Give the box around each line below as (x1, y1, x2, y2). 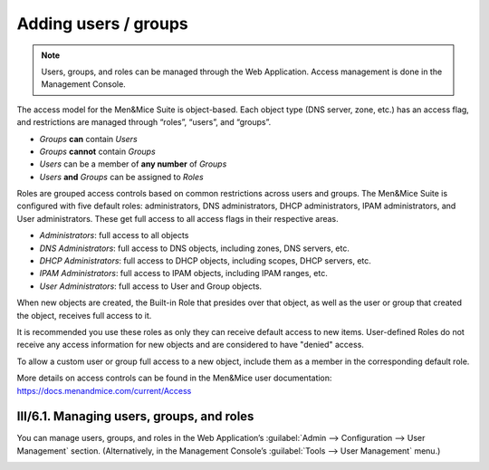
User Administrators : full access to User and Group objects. (39, 281, 263, 292)
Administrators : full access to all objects (39, 230, 189, 241)
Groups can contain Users (39, 133, 138, 144)
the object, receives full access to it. (16, 310, 152, 321)
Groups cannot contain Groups (39, 146, 156, 157)
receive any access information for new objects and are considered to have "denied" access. (16, 340, 364, 350)
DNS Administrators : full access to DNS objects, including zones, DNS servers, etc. (39, 243, 350, 254)
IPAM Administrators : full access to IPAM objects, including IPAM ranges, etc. (39, 268, 328, 279)
